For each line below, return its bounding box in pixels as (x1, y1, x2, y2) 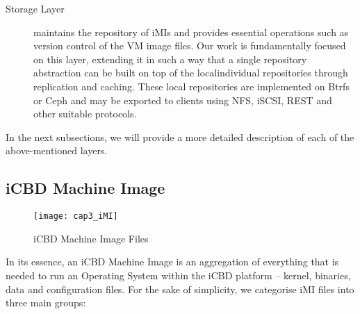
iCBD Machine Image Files (33, 231, 149, 245)
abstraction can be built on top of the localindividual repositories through (33, 65, 348, 80)
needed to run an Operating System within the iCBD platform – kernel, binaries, (6, 267, 351, 282)
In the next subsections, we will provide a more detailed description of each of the (6, 129, 354, 144)
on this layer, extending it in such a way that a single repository (33, 51, 307, 66)
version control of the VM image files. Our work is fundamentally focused (33, 38, 346, 53)
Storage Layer (6, 1, 65, 15)
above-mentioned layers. (6, 143, 108, 158)
